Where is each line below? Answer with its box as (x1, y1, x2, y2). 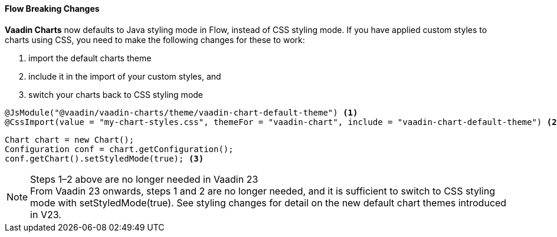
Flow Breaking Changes (5, 4, 100, 14)
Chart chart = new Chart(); (5, 134, 135, 144)
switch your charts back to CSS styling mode (28, 89, 204, 100)
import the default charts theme (28, 52, 152, 63)
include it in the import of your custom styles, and (28, 71, 221, 81)
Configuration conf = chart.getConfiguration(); (5, 144, 234, 154)
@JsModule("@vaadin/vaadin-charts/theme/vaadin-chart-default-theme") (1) (5, 107, 358, 117)
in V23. (30, 208, 61, 220)
